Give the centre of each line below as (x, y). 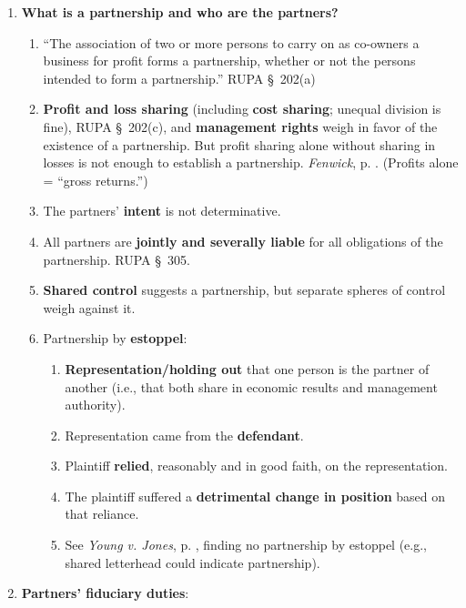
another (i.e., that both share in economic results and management (251, 386)
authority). (95, 405)
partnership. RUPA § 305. (116, 259)
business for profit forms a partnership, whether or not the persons (229, 61)
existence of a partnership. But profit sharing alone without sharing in (239, 144)
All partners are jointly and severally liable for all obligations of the (243, 241)
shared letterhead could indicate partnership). (192, 562)
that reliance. (102, 514)
